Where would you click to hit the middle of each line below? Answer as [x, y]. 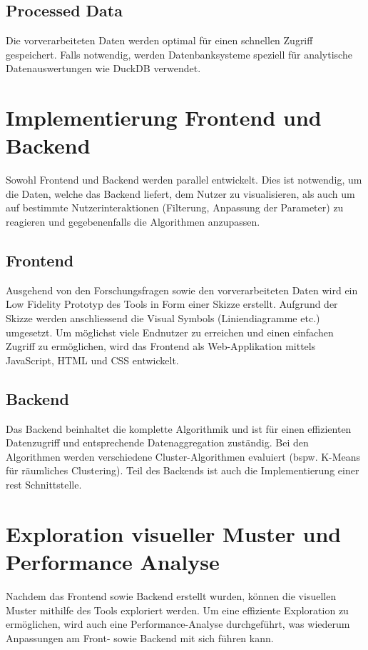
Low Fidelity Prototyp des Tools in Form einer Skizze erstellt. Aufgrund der [172, 304]
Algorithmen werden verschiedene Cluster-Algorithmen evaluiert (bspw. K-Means [183, 456]
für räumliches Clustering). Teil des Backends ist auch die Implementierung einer [183, 470]
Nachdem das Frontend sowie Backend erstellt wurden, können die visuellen [171, 595]
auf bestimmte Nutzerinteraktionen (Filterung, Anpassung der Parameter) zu [175, 207]
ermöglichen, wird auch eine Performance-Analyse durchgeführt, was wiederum [178, 624]
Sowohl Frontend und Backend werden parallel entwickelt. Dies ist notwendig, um [184, 180]
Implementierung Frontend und [164, 117]
